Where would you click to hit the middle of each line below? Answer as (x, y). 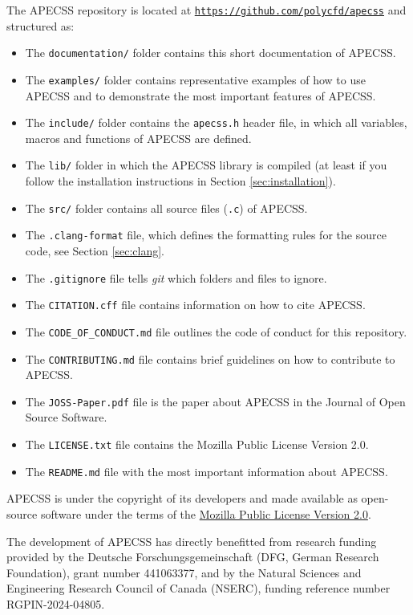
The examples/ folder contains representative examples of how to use (195, 79)
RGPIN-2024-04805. (56, 603)
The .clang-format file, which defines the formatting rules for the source (206, 235)
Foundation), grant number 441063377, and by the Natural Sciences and (184, 572)
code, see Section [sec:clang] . (95, 250)
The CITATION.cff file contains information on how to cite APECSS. (195, 305)
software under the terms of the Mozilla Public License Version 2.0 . (206, 513)
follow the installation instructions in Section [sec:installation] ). (180, 181)
